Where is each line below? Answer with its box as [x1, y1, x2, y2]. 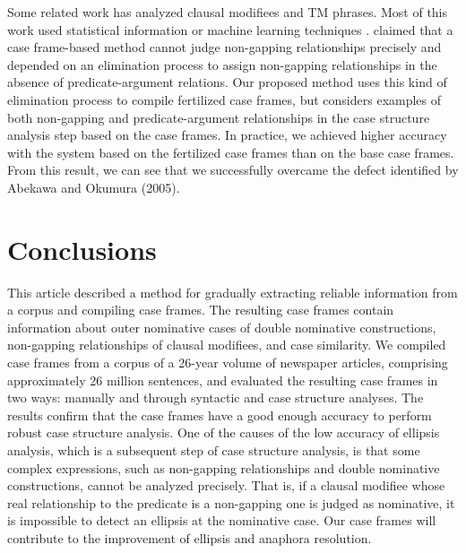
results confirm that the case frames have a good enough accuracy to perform [7, 405, 432, 424]
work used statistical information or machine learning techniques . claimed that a [7, 20, 453, 39]
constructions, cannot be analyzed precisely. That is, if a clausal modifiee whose [7, 476, 445, 495]
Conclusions [7, 230, 157, 267]
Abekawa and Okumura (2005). [7, 177, 180, 196]
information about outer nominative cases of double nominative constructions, [7, 317, 436, 336]
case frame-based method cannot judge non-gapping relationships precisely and [7, 38, 442, 56]
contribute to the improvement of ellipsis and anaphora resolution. [7, 528, 372, 547]
